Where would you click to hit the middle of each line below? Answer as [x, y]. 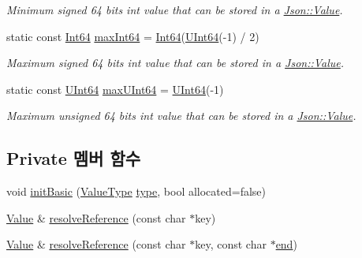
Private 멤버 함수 [74, 158]
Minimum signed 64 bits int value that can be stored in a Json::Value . [175, 9]
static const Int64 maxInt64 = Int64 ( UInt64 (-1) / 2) [133, 36]
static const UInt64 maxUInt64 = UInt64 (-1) [115, 89]
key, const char [231, 244]
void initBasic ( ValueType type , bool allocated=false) [136, 191]
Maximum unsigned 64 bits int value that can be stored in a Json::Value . [181, 116]
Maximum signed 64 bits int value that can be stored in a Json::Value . [175, 63]
